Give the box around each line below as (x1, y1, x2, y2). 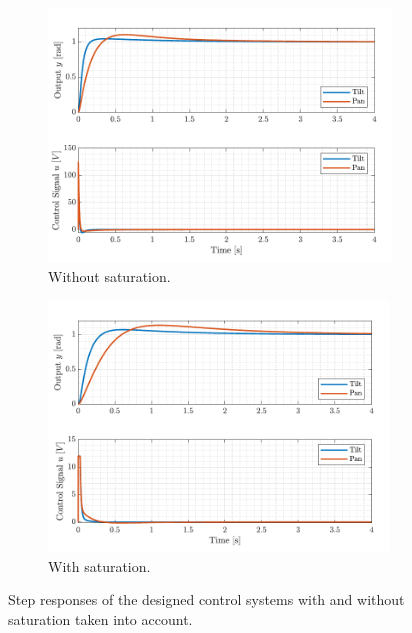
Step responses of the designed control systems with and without (8, 589, 405, 610)
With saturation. (48, 555, 151, 576)
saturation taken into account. (8, 609, 193, 630)
